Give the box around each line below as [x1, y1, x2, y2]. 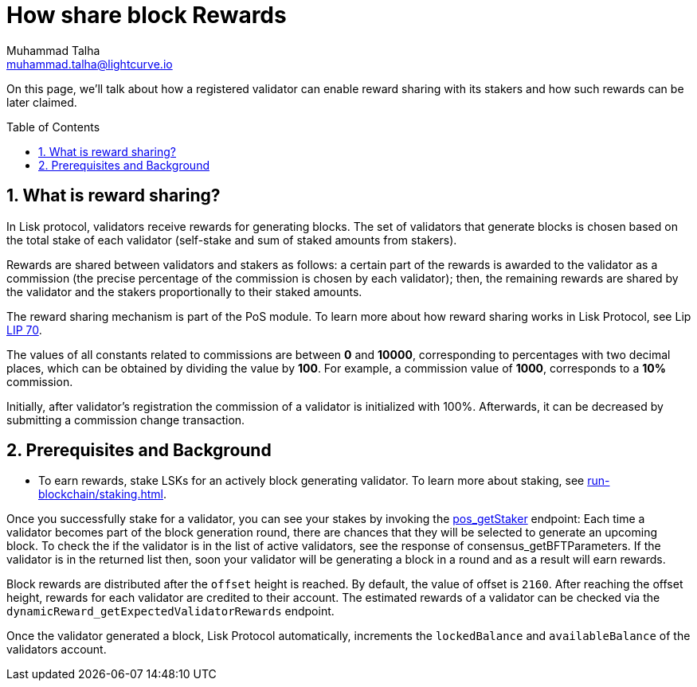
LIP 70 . [6, 322, 42, 337]
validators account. [6, 642, 107, 657]
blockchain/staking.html [38, 487, 163, 502]
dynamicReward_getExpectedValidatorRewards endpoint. [6, 604, 335, 619]
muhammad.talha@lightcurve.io [6, 57, 173, 71]
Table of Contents [6, 119, 100, 134]
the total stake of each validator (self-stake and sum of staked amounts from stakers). [6, 232, 457, 247]
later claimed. [6, 95, 77, 109]
